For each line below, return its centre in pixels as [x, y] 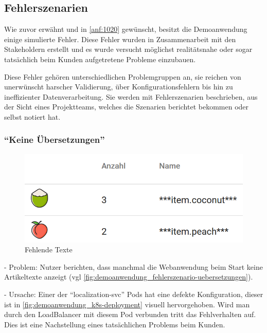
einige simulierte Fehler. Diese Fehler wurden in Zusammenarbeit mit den [120, 39]
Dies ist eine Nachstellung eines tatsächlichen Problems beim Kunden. [115, 324]
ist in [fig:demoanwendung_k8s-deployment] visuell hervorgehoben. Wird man [127, 304]
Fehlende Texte [49, 249]
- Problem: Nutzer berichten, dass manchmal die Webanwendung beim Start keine [133, 266]
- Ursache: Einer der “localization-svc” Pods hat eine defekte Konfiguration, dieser [134, 294]
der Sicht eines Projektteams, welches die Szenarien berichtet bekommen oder [127, 107]
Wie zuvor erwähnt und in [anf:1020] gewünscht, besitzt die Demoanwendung [126, 29]
